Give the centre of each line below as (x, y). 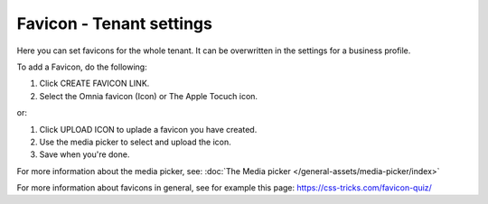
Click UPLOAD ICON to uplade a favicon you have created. (148, 129)
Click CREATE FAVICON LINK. (94, 83)
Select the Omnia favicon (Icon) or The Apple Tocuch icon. (148, 96)
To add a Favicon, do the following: (82, 67)
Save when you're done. (84, 154)
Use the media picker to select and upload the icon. (135, 142)
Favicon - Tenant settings (114, 23)
